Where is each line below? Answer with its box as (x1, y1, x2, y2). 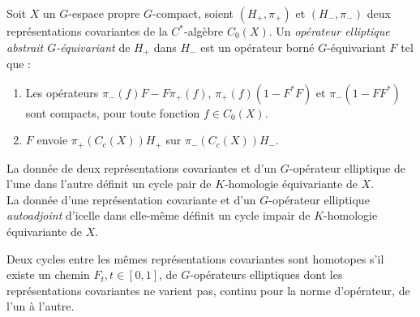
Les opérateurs (25, 84, 99, 101)
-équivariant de (56, 38, 131, 55)
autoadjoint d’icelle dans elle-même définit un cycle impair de (6, 207, 311, 224)
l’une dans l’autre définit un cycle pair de (6, 175, 212, 192)
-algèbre (184, 23, 224, 39)
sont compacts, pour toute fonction (25, 104, 200, 121)
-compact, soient (152, 5, 234, 21)
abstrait (6, 38, 44, 55)
